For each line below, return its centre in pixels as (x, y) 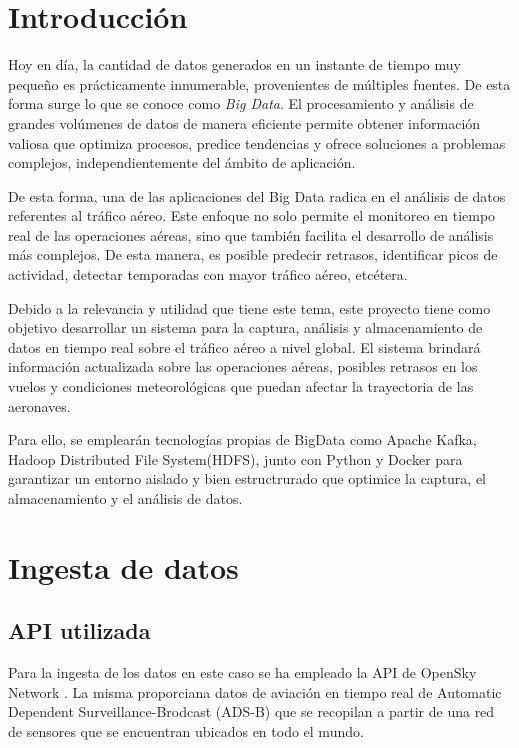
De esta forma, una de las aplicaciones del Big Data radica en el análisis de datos (257, 195)
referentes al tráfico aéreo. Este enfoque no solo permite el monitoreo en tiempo (252, 215)
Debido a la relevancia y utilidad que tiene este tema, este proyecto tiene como (249, 307)
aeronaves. (39, 405)
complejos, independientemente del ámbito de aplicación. (182, 162)
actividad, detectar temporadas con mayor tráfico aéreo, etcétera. (208, 274)
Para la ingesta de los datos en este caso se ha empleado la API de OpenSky (242, 672)
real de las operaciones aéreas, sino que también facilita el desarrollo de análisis (251, 234)
